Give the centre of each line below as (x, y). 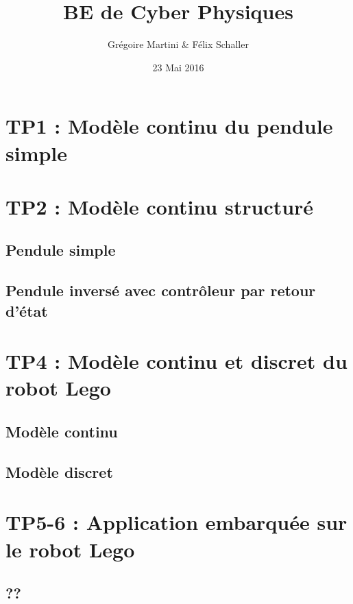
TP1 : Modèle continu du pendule (169, 126)
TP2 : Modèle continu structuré (160, 206)
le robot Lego (70, 549)
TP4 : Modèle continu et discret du (176, 361)
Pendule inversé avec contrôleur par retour (161, 290)
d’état (27, 310)
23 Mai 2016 (178, 67)
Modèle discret (59, 471)
